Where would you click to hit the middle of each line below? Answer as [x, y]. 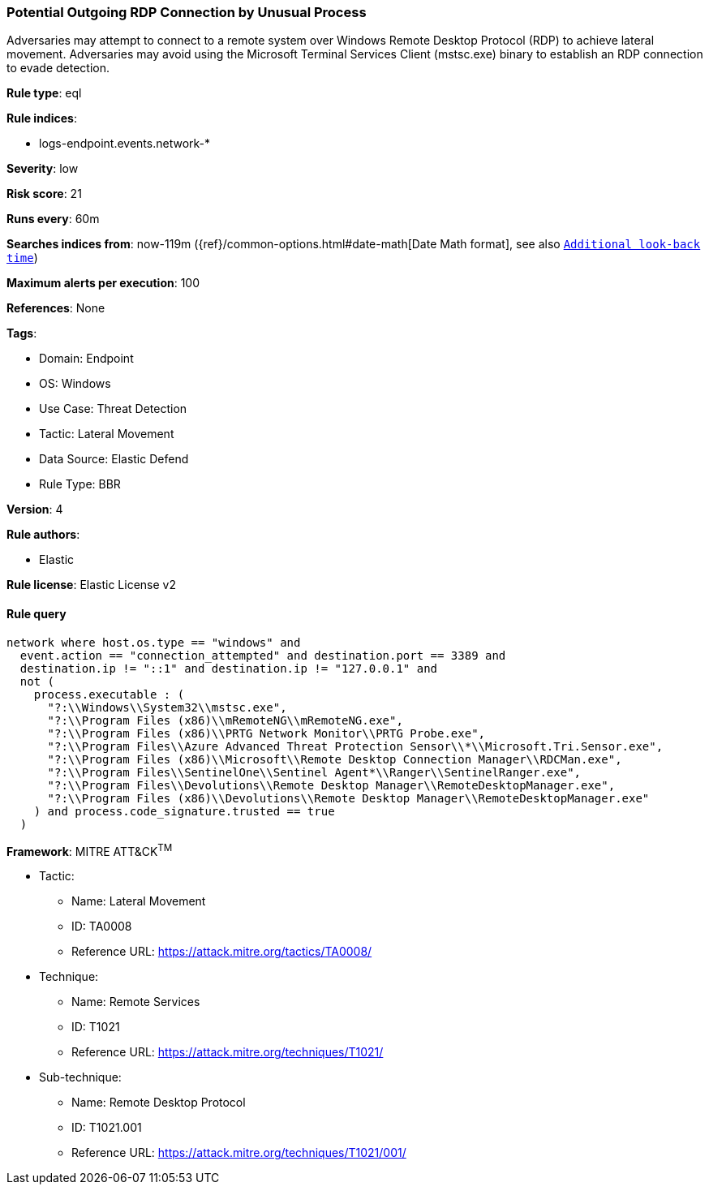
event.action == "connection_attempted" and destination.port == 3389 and [263, 655]
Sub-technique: [80, 1077]
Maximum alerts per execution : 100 [103, 283]
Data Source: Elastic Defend [114, 459]
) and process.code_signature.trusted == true [184, 811]
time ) [22, 258]
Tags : [22, 333]
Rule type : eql [44, 93]
